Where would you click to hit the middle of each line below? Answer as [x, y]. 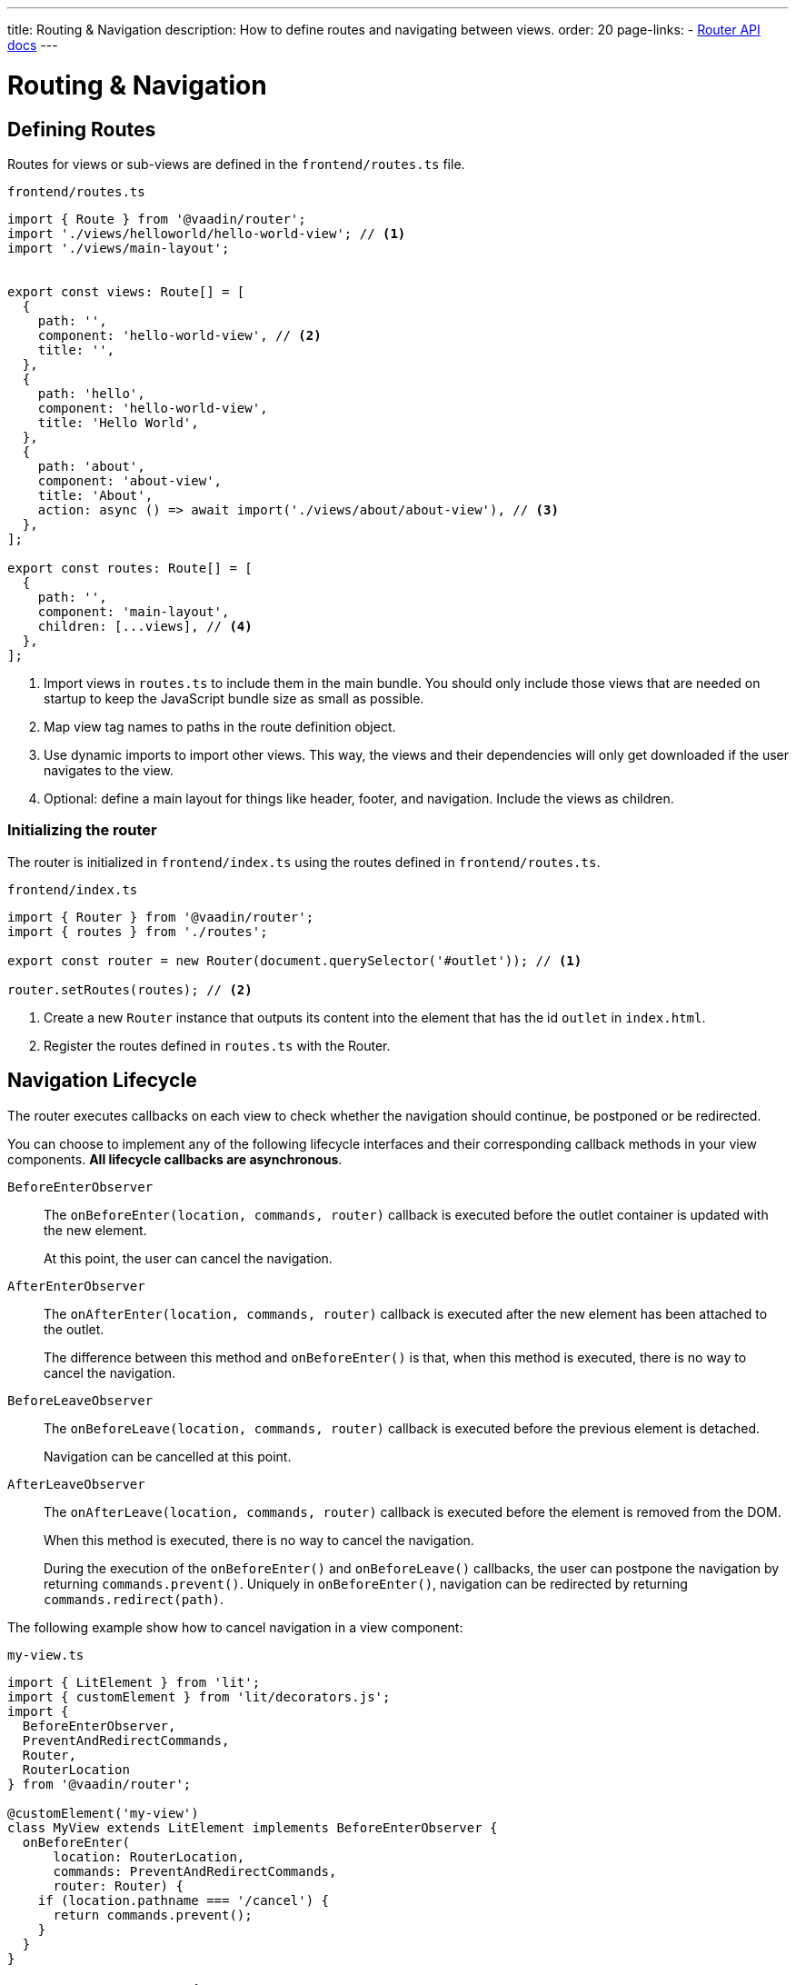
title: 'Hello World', [118, 422]
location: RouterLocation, [149, 1856]
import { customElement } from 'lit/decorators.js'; [199, 1696]
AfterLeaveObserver [76, 1484]
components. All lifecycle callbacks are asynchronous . [175, 1159]
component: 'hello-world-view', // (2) [179, 335]
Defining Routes [82, 129]
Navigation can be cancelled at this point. [168, 1456]
